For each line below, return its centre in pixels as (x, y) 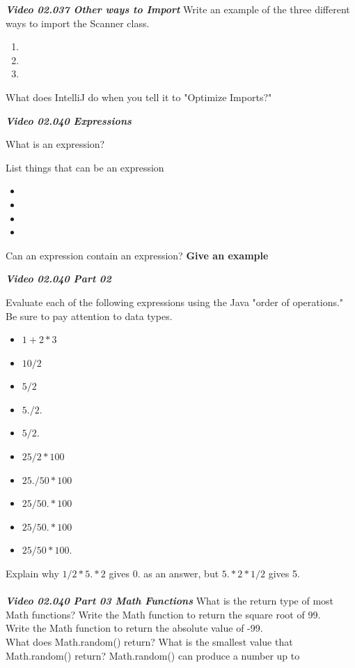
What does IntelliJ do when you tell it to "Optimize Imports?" (139, 97)
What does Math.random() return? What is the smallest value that (149, 642)
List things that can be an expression (85, 167)
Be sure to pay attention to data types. (89, 316)
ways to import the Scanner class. (78, 23)
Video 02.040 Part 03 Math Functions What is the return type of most (170, 601)
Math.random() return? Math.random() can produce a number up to (153, 655)
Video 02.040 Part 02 (58, 279)
